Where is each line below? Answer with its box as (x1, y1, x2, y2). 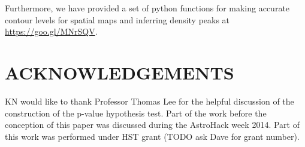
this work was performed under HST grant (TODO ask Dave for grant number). (5, 130, 300, 142)
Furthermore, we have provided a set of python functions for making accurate (5, 2, 290, 14)
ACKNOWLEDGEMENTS (5, 60, 234, 84)
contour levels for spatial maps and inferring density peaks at (5, 13, 230, 26)
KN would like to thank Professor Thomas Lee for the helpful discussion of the (5, 94, 294, 107)
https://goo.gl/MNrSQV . (5, 25, 98, 38)
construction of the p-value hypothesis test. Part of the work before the (5, 106, 267, 119)
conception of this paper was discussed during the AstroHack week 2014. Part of (5, 118, 300, 131)
